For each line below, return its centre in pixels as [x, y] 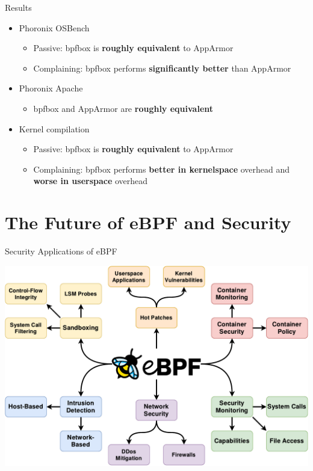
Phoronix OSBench [54, 27]
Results [18, 7]
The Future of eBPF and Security [148, 222]
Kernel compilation [54, 128]
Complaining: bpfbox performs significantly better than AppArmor [162, 68]
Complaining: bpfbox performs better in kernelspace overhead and [162, 169]
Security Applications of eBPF [61, 251]
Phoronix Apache [51, 88]
